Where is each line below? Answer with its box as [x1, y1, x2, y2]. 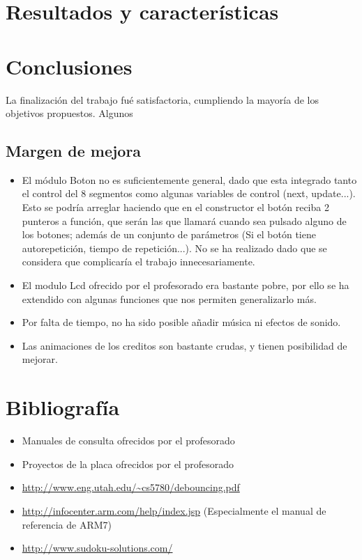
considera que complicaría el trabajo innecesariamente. [22, 254, 255, 269]
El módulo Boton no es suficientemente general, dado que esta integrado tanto [22, 172, 357, 187]
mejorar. [22, 352, 58, 366]
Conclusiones [6, 52, 133, 80]
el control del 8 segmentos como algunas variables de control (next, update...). [22, 186, 356, 201]
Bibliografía [6, 393, 120, 421]
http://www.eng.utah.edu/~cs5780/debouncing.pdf [22, 480, 240, 495]
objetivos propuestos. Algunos [6, 106, 133, 120]
